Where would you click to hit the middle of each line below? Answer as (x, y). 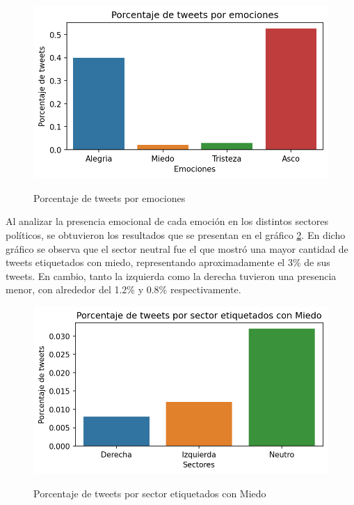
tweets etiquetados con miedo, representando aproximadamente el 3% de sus (168, 262)
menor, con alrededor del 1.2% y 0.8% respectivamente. (123, 289)
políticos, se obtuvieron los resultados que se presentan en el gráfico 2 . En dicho (176, 234)
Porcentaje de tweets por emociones (110, 197)
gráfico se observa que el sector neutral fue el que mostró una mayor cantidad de (177, 248)
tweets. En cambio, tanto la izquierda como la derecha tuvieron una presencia (171, 275)
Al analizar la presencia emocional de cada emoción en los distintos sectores (167, 221)
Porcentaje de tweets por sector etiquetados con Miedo (150, 493)
